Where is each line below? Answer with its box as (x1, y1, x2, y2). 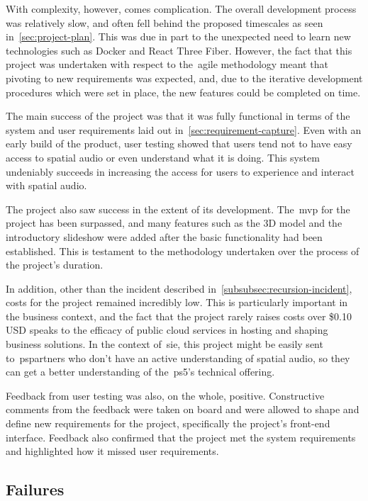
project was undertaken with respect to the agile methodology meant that (6, 57, 328, 72)
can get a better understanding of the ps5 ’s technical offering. (6, 364, 275, 379)
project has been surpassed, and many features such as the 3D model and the (6, 215, 342, 230)
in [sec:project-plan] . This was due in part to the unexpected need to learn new (6, 29, 351, 44)
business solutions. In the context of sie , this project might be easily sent (6, 337, 323, 351)
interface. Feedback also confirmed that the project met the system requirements (6, 429, 356, 444)
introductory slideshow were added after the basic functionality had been (6, 229, 323, 244)
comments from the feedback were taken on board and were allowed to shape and (6, 402, 359, 417)
